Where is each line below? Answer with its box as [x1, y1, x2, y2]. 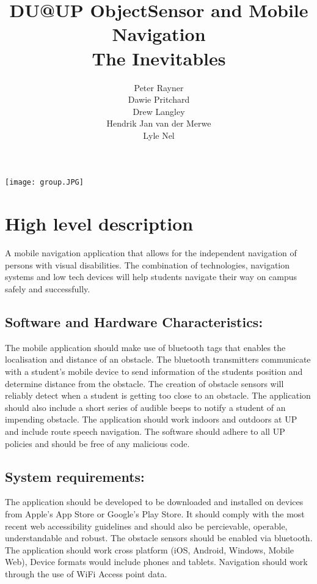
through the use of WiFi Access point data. [5, 567, 167, 580]
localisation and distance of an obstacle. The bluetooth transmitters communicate [5, 353, 311, 366]
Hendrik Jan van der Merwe [106, 117, 211, 130]
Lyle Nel [143, 128, 175, 141]
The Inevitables [92, 45, 226, 70]
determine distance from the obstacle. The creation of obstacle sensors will [5, 377, 284, 390]
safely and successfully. [5, 283, 90, 295]
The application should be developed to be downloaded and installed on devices [5, 495, 304, 508]
